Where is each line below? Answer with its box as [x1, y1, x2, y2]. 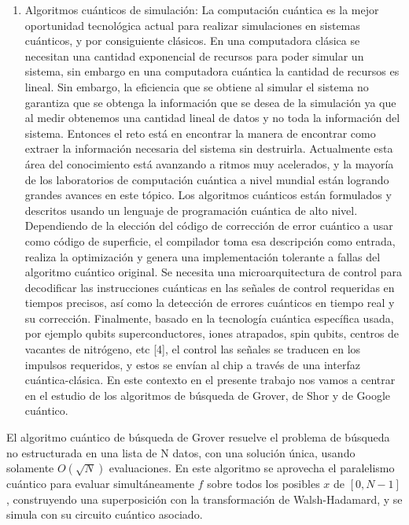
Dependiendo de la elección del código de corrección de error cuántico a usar [24, 217, 393, 234]
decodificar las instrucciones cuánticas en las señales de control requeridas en [24, 279, 395, 295]
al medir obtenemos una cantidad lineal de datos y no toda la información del [24, 109, 400, 126]
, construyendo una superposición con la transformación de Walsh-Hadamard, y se [6, 490, 403, 507]
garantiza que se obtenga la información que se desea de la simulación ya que [24, 94, 396, 110]
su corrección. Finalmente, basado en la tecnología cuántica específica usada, [24, 309, 394, 326]
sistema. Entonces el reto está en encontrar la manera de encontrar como [24, 124, 376, 141]
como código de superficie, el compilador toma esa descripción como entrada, [24, 232, 396, 249]
